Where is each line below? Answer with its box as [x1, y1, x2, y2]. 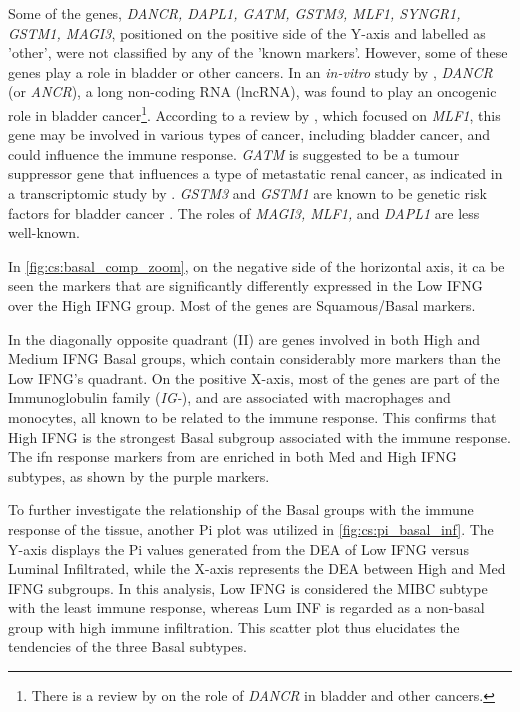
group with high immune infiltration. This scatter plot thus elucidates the [8, 616, 460, 637]
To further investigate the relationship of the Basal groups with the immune [8, 499, 474, 520]
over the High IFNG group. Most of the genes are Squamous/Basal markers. [8, 294, 476, 315]
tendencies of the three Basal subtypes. [8, 636, 247, 657]
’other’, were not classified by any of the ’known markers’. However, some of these [8, 42, 508, 63]
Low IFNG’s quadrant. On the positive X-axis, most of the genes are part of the [8, 367, 500, 388]
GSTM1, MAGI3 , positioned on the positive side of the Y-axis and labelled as [8, 22, 486, 43]
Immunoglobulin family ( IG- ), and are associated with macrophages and [8, 387, 451, 408]
